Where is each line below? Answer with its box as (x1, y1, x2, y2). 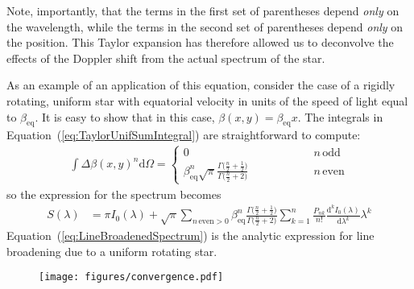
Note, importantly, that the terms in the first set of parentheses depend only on (6, 2, 400, 19)
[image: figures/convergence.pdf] (39, 271, 224, 283)
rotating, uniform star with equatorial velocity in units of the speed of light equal (6, 92, 408, 109)
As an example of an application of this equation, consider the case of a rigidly (6, 76, 395, 93)
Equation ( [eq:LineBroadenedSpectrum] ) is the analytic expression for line (6, 227, 375, 244)
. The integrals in (297, 108, 383, 125)
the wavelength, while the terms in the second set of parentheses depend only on (6, 18, 404, 35)
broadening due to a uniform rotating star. (6, 242, 217, 259)
